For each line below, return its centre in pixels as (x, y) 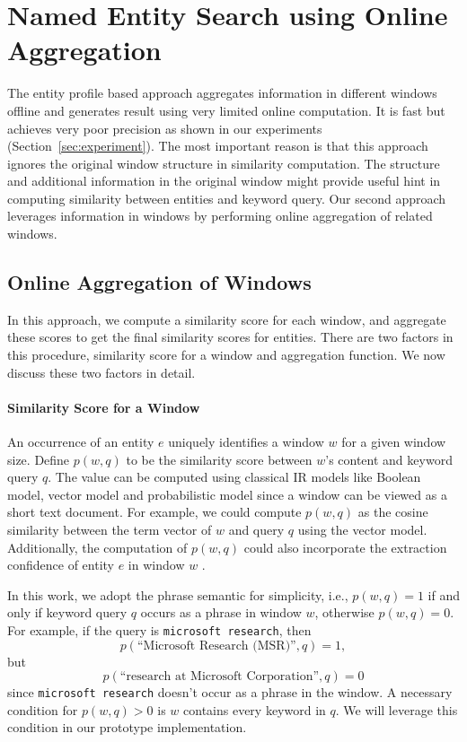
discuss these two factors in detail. (101, 372)
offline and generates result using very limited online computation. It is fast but (226, 110)
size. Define (39, 459)
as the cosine (393, 512)
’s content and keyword (389, 459)
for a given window (394, 442)
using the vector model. (362, 529)
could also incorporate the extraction (345, 547)
